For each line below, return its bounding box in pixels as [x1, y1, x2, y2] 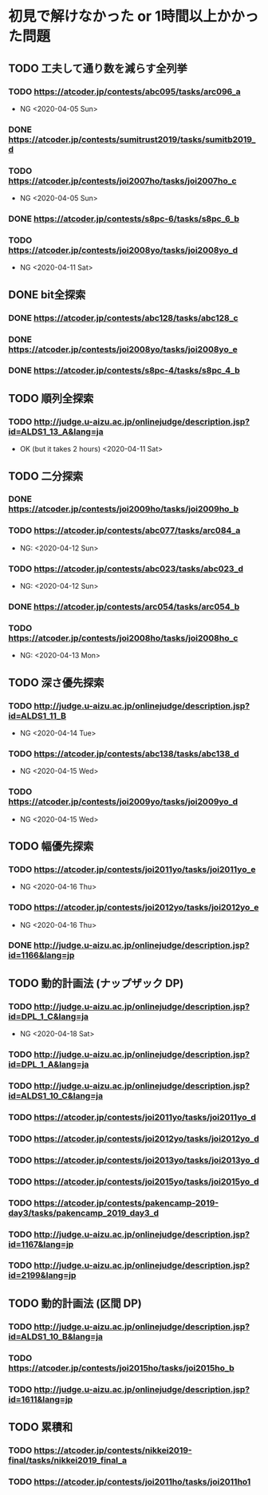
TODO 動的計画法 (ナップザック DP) [8, 976, 184, 990]
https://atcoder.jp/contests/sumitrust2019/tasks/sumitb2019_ [8, 133, 256, 144]
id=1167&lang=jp [8, 1238, 74, 1249]
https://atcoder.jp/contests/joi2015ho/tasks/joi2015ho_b [8, 1362, 235, 1373]
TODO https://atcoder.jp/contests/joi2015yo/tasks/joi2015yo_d [8, 1176, 259, 1187]
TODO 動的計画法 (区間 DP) [8, 1296, 142, 1310]
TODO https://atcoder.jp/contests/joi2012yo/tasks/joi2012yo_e [8, 902, 259, 913]
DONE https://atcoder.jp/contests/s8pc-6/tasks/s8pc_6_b [8, 213, 239, 224]
